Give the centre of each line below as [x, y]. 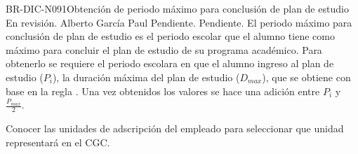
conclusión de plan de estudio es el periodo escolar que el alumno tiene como [170, 36]
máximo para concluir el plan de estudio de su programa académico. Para [164, 49]
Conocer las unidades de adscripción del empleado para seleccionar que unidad [175, 128]
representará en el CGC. [58, 142]
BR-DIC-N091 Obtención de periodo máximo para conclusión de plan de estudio [177, 8]
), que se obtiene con [306, 77]
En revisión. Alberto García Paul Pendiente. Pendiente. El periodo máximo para [179, 22]
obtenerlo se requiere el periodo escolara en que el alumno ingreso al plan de [170, 63]
